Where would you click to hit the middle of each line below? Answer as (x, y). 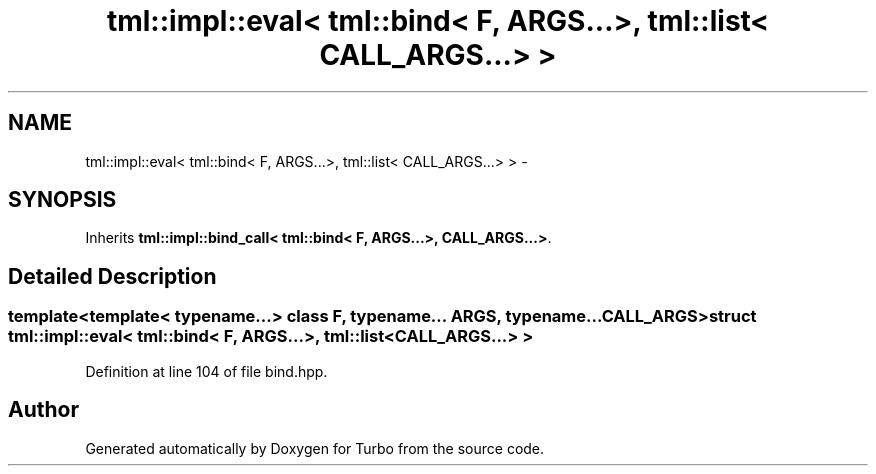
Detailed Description (112, 276)
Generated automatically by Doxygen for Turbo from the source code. (315, 448)
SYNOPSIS (62, 200)
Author (43, 410)
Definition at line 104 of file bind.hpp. (206, 371)
